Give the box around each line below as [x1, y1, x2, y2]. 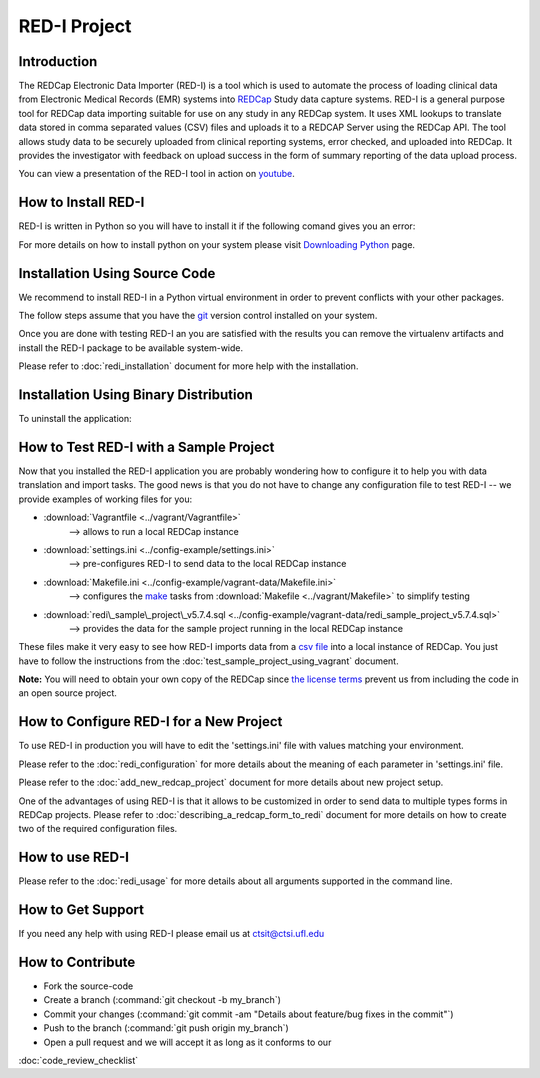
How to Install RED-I [18, 194, 145, 211]
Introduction [18, 53, 98, 70]
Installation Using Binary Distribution [18, 386, 254, 403]
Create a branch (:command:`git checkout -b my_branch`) [43, 994, 282, 1006]
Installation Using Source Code [18, 265, 216, 282]
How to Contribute [18, 953, 136, 970]
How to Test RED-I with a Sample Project [18, 438, 275, 455]
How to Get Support [18, 901, 145, 919]
